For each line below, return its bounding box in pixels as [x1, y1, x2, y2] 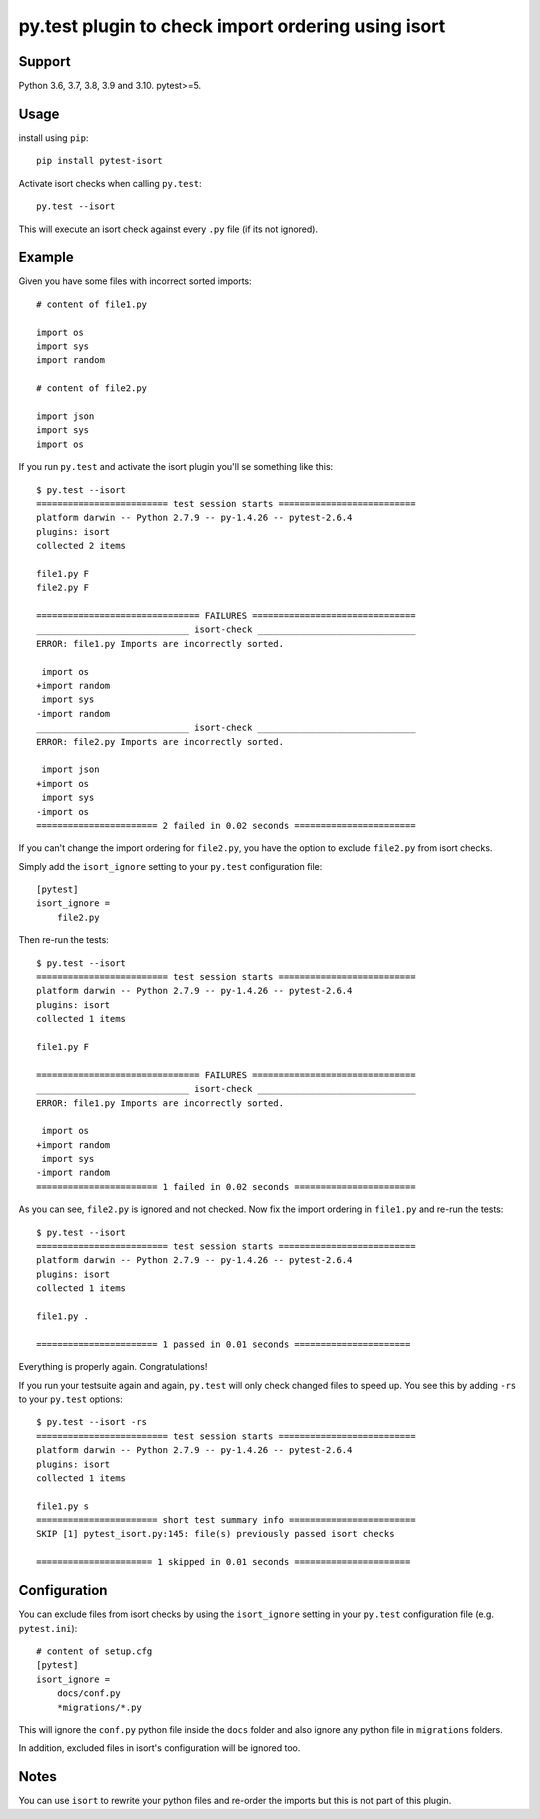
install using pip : [18, 131, 89, 144]
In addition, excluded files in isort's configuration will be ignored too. [18, 1742, 301, 1754]
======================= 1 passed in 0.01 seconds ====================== [36, 1338, 411, 1350]
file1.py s [36, 1500, 90, 1512]
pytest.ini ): [18, 1622, 78, 1634]
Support [18, 53, 71, 70]
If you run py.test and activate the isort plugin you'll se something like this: [18, 461, 334, 473]
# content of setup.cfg [36, 1645, 153, 1657]
